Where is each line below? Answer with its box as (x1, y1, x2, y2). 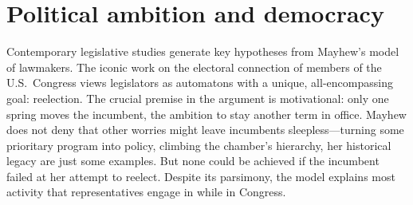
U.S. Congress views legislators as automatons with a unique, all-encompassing (6, 74, 393, 91)
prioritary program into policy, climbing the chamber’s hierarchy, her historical (6, 136, 391, 153)
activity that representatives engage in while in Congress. (6, 183, 286, 200)
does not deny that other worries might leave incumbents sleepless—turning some (6, 121, 404, 138)
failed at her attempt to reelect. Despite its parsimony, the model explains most (6, 168, 395, 184)
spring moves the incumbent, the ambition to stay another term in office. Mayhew (6, 105, 407, 122)
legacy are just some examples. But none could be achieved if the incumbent (6, 152, 380, 169)
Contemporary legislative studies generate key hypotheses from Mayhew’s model (6, 43, 399, 60)
